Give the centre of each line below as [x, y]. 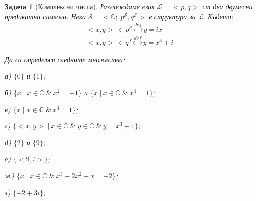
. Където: [218, 16]
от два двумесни [227, 6]
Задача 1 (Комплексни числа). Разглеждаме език [80, 6]
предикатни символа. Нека [46, 16]
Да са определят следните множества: [65, 59]
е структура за [172, 16]
